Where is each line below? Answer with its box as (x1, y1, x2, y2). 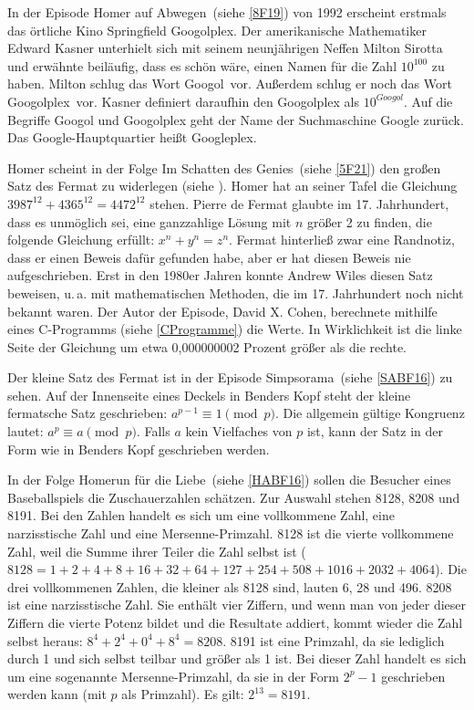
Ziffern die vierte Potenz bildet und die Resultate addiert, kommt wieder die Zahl (7, 613, 463, 632)
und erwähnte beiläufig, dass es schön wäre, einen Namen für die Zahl (7, 56, 397, 75)
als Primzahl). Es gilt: (121, 684, 244, 704)
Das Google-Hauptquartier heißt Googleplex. (7, 128, 257, 147)
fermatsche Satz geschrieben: (7, 403, 168, 423)
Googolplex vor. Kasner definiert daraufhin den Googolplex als (7, 91, 359, 110)
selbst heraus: (7, 631, 83, 650)
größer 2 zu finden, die (307, 212, 432, 231)
